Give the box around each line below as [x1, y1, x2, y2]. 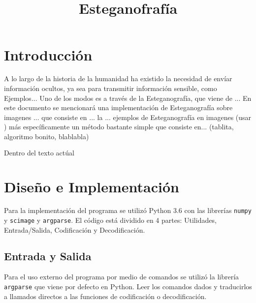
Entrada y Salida [4, 248, 92, 264]
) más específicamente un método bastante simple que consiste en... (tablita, [4, 121, 234, 132]
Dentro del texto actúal [4, 148, 74, 158]
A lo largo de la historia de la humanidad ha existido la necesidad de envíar [4, 73, 232, 84]
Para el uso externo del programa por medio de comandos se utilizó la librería [4, 272, 239, 282]
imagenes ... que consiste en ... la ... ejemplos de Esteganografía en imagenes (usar [4, 112, 252, 122]
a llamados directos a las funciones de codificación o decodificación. [4, 291, 207, 301]
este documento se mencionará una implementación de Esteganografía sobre [4, 102, 233, 113]
